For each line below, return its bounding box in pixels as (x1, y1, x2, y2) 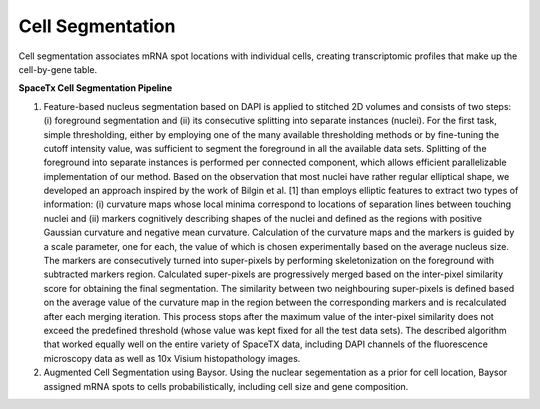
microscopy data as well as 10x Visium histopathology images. (43, 352, 301, 364)
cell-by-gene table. (18, 63, 98, 75)
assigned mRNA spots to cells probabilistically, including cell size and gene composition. (43, 380, 409, 392)
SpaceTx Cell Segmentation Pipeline (18, 82, 173, 94)
